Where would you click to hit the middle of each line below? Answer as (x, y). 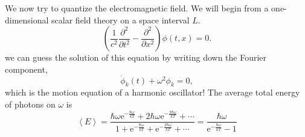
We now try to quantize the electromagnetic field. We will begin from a (137, 8)
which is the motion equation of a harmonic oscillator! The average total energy (152, 92)
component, (26, 69)
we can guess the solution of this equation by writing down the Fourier (136, 57)
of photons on (30, 104)
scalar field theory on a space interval (120, 20)
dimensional (27, 20)
